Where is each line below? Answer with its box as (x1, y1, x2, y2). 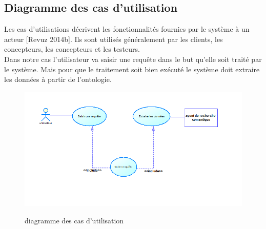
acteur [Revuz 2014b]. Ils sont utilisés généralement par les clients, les (4, 33, 223, 44)
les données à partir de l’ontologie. (4, 74, 112, 85)
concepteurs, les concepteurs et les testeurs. (4, 44, 140, 54)
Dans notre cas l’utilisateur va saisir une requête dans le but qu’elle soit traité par (4, 53, 262, 64)
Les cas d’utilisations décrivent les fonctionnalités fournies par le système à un (4, 24, 250, 34)
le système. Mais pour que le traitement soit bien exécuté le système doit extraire (4, 64, 260, 74)
